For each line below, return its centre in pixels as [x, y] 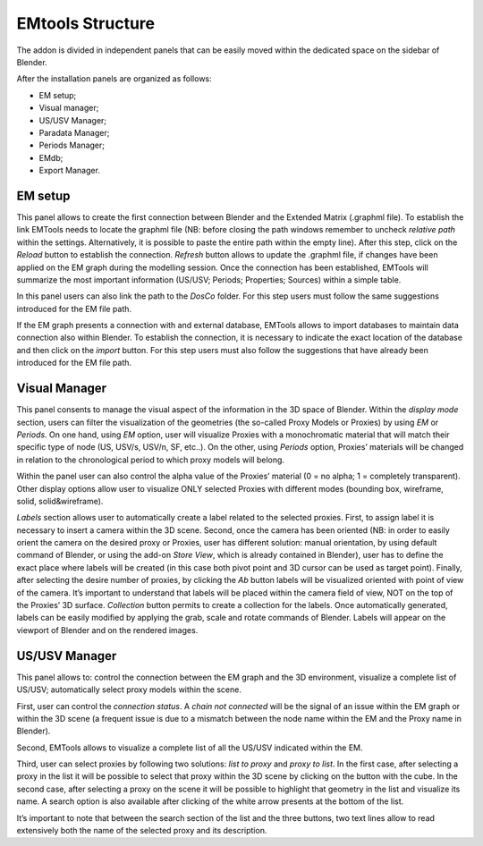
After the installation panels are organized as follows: [114, 79]
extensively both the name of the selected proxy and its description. [142, 831]
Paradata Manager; [74, 132]
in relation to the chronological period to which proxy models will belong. [151, 460]
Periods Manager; [72, 145]
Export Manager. [69, 171]
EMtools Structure [86, 23]
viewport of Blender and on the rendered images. [107, 630]
